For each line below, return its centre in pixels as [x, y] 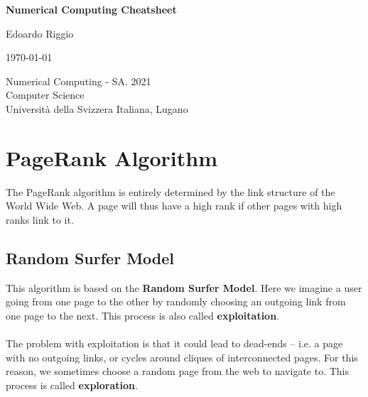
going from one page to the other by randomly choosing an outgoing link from [176, 301]
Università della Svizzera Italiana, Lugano [97, 108]
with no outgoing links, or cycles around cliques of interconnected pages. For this [182, 357]
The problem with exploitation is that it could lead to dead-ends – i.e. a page [174, 343]
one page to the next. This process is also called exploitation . [143, 315]
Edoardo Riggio [40, 33]
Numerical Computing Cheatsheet [91, 9]
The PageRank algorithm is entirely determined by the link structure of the [171, 191]
